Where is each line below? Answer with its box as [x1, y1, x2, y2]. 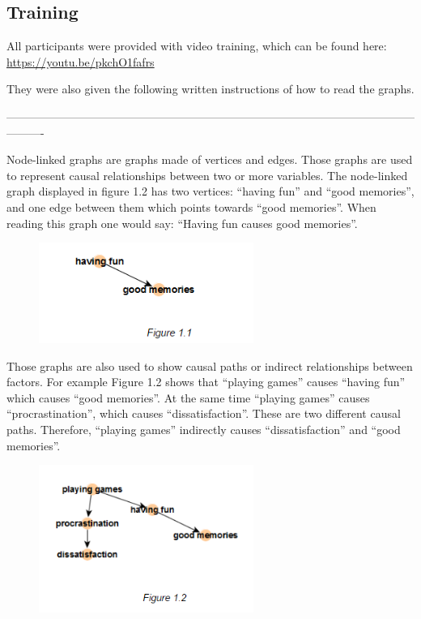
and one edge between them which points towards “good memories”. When [6, 198, 376, 215]
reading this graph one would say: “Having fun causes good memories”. [6, 214, 358, 231]
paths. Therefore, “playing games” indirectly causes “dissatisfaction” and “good [6, 420, 401, 437]
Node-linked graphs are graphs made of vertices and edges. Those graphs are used [6, 151, 413, 168]
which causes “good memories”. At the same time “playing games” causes [6, 389, 370, 406]
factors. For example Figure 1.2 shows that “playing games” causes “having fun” [6, 373, 406, 390]
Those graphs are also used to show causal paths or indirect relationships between [6, 357, 413, 374]
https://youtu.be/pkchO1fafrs [6, 53, 155, 70]
